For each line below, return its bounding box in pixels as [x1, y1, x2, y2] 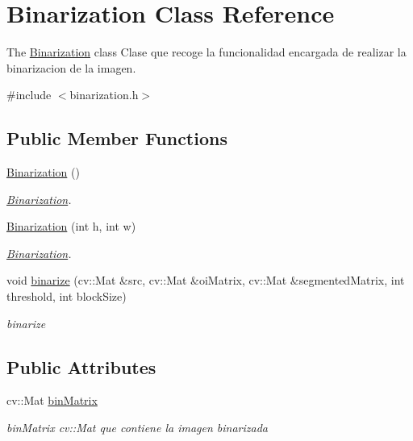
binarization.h [69, 86, 139, 103]
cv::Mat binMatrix [6, 392, 98, 409]
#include [6, 86, 52, 103]
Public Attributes [6, 354, 156, 379]
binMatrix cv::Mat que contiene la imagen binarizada [6, 419, 268, 436]
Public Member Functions [6, 126, 227, 151]
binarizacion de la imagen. [6, 59, 136, 76]
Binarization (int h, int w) [6, 218, 136, 235]
